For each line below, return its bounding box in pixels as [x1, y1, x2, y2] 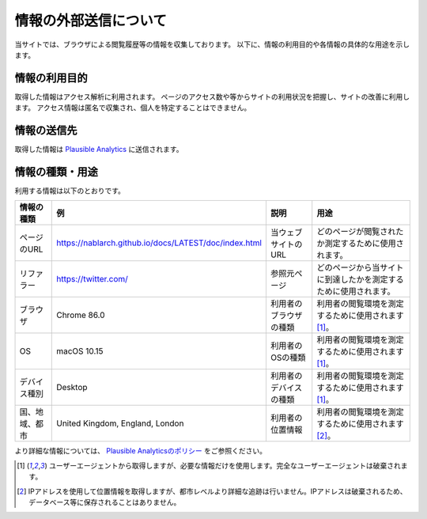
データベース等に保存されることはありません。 [28, 498, 181, 506]
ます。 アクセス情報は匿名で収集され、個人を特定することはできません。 [14, 103, 251, 112]
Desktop [56, 382, 88, 393]
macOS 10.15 [56, 346, 104, 357]
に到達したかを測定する [316, 274, 404, 285]
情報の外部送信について [14, 12, 168, 29]
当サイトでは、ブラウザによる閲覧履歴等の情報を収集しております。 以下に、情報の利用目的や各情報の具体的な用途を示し [14, 40, 410, 49]
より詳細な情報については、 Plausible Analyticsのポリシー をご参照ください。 [14, 446, 266, 456]
